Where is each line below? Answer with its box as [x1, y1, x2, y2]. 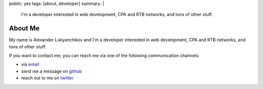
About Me [9, 24, 40, 32]
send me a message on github [21, 68, 82, 74]
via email [21, 61, 39, 67]
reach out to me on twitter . [21, 75, 75, 81]
